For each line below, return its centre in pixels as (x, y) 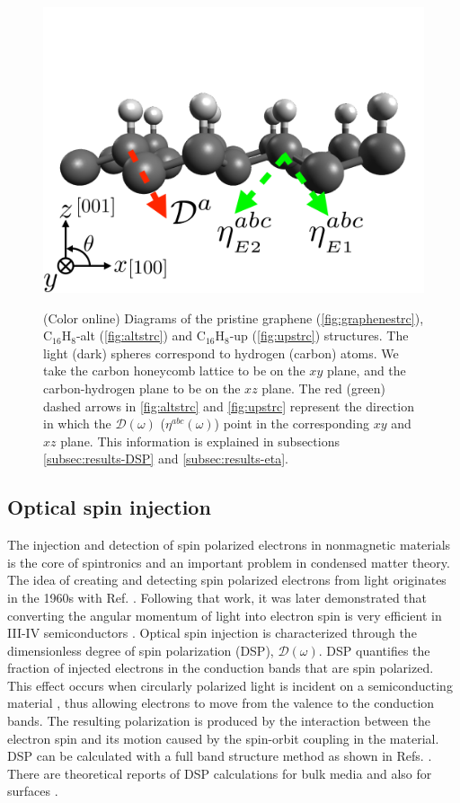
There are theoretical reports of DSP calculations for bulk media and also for (220, 773)
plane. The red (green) (324, 388)
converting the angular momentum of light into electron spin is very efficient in (225, 615)
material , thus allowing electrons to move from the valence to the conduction (221, 703)
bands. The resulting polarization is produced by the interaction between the (219, 721)
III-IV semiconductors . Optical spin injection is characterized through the (212, 633)
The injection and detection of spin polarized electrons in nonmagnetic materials (229, 545)
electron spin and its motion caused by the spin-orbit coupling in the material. (223, 738)
